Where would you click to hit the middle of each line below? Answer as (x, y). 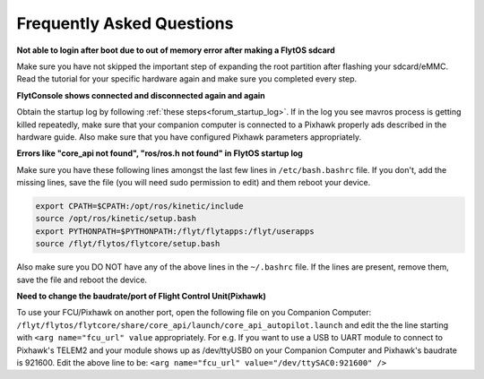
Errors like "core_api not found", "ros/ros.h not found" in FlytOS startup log (160, 153)
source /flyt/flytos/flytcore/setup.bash (128, 244)
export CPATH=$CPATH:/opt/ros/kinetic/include (139, 207)
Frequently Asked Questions (125, 23)
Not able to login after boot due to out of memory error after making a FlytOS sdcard (176, 50)
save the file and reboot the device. (82, 280)
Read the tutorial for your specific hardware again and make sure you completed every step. (187, 79)
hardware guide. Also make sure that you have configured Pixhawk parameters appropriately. (189, 137)
